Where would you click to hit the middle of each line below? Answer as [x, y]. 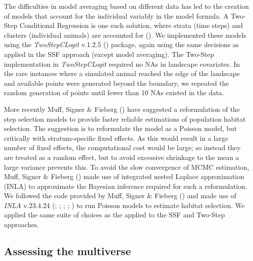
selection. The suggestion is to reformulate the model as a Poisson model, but [120, 128]
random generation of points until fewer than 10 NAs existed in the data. [114, 92]
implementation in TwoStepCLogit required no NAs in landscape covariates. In [122, 64]
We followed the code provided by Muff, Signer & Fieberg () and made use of [120, 196]
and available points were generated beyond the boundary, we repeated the [116, 83]
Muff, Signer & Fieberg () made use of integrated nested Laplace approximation [124, 176]
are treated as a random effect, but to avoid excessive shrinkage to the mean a [122, 157]
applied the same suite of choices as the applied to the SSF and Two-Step [114, 215]
